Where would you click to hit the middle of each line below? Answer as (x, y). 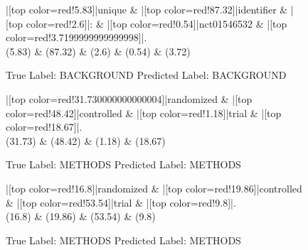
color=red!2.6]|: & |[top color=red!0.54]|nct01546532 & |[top (156, 23)
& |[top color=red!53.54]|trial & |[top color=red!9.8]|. (121, 202)
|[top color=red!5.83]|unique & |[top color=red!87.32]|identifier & (147, 9)
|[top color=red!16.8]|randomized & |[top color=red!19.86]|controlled (154, 188)
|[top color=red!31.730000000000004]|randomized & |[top (129, 98)
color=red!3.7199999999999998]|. (76, 37)
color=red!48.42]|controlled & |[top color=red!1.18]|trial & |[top (144, 113)
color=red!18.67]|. (44, 127)
